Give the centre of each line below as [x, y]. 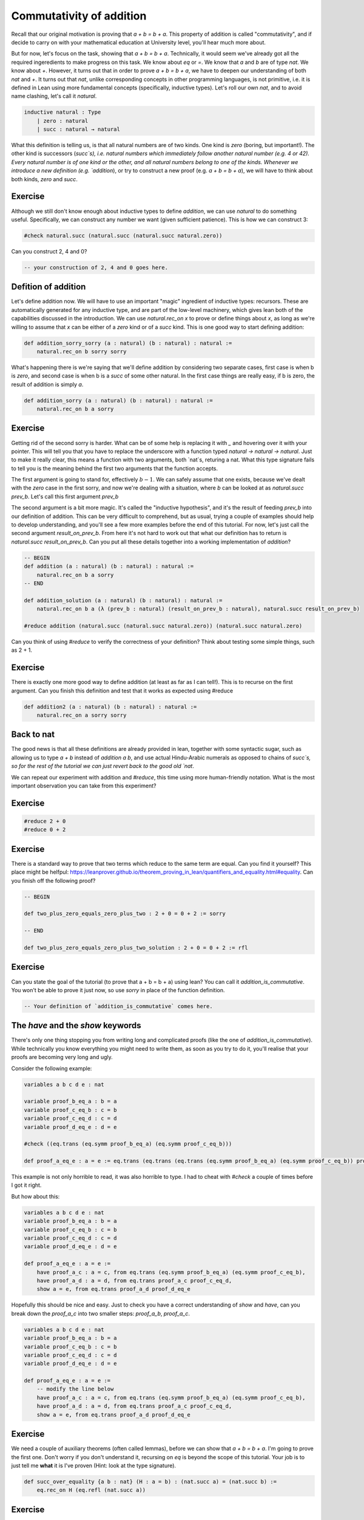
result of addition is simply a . [47, 384]
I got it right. [26, 1185]
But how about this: [35, 1196]
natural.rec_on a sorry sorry [82, 715]
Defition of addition [49, 287]
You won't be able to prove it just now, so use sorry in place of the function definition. [118, 990]
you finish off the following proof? [53, 880]
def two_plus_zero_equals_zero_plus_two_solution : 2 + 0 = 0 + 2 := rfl [136, 948]
